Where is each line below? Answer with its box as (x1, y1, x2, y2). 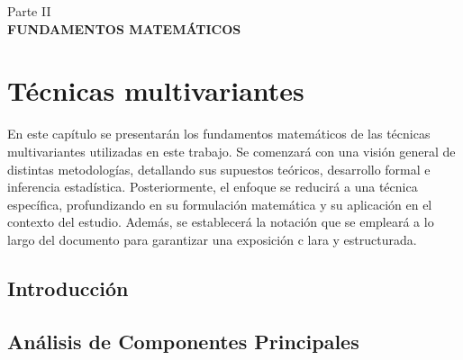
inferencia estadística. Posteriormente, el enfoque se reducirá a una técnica (7, 177, 418, 196)
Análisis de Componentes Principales (7, 327, 359, 355)
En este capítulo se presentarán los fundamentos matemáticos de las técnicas (7, 124, 431, 143)
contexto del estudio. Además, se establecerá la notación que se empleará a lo (7, 212, 434, 231)
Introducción (7, 274, 129, 301)
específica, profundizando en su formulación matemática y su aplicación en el (7, 194, 432, 213)
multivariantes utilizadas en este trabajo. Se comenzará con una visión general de (7, 141, 456, 160)
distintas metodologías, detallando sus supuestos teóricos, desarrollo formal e (7, 159, 431, 178)
